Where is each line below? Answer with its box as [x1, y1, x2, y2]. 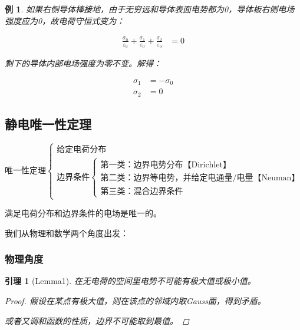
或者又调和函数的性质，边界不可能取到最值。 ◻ [5, 314, 189, 326]
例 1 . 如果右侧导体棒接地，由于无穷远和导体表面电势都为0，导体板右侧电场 [5, 3, 295, 15]
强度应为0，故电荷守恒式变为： [5, 14, 125, 27]
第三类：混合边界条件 [100, 187, 183, 196]
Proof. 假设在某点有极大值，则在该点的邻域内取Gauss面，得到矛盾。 [5, 295, 266, 307]
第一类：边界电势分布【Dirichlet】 [100, 160, 231, 169]
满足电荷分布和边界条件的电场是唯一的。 [5, 207, 161, 219]
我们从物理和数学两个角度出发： [5, 226, 128, 239]
